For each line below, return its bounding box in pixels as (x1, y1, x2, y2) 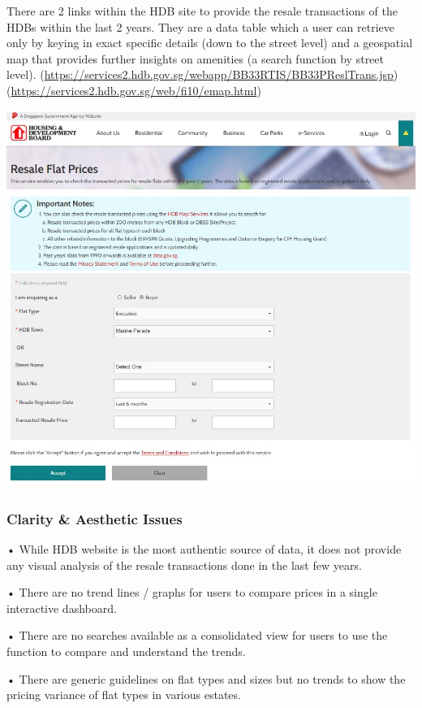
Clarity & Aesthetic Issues (6, 508, 183, 528)
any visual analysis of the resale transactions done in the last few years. (6, 556, 362, 573)
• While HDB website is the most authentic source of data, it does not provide (6, 541, 402, 558)
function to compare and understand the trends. (6, 643, 246, 659)
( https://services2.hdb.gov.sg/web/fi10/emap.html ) (6, 81, 261, 98)
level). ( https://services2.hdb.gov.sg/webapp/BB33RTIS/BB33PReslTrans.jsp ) (6, 66, 398, 83)
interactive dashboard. (6, 599, 117, 616)
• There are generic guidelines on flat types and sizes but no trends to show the (6, 670, 406, 687)
